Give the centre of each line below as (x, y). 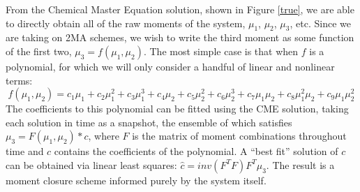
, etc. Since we (320, 23)
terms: (19, 80)
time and (25, 151)
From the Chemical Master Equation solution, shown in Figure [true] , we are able (180, 9)
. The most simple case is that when (221, 51)
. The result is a (300, 164)
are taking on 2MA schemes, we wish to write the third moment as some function (180, 37)
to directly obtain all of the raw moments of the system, (126, 23)
